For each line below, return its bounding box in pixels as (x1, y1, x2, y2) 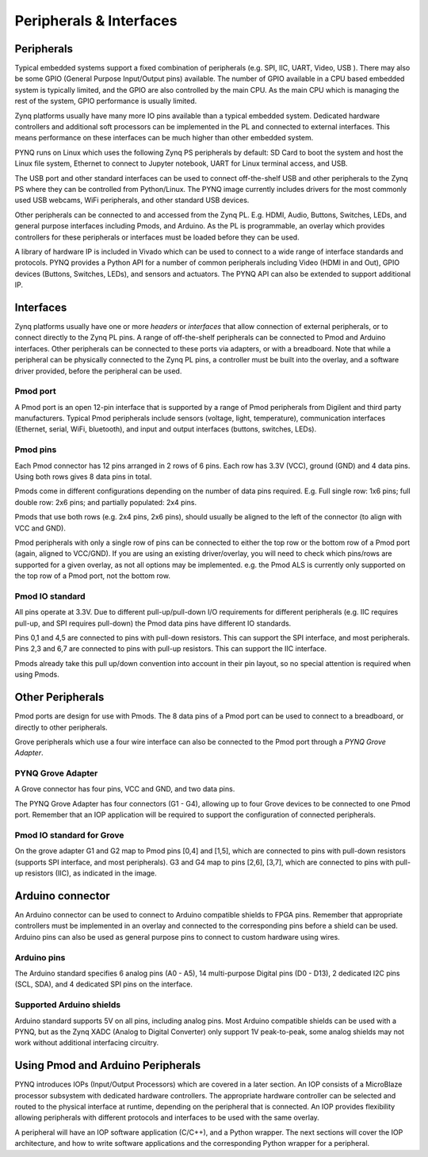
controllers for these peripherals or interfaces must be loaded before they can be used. (14, 232, 300, 242)
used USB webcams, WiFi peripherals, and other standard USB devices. (14, 195, 250, 205)
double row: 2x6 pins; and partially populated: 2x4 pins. (14, 497, 197, 507)
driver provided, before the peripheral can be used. (14, 366, 182, 376)
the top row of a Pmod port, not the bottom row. (14, 571, 170, 580)
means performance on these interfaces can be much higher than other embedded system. (14, 133, 314, 143)
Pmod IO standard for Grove (14, 829, 124, 841)
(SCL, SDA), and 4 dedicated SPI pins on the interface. (14, 979, 193, 989)
